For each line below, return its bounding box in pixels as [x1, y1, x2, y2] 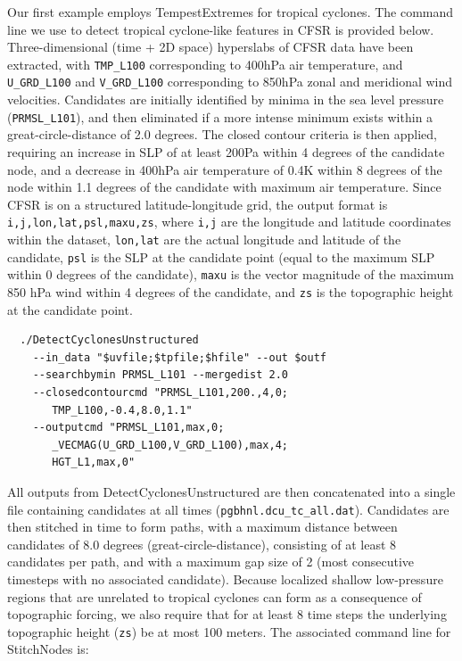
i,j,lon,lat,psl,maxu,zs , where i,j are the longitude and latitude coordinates [7, 212, 451, 231]
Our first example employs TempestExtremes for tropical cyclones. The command [7, 3, 454, 21]
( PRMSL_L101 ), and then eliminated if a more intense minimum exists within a [7, 107, 433, 126]
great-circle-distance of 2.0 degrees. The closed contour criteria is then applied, [7, 125, 437, 144]
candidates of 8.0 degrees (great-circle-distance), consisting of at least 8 [7, 534, 397, 553]
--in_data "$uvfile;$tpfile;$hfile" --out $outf [32, 351, 326, 364]
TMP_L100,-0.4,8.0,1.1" [52, 403, 193, 417]
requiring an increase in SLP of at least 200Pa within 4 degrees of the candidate [7, 142, 445, 161]
